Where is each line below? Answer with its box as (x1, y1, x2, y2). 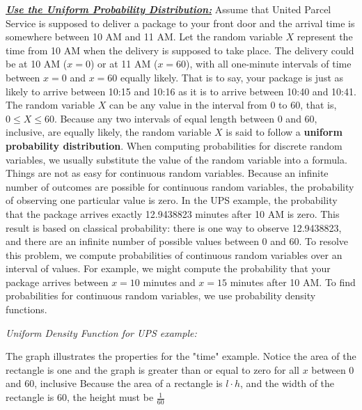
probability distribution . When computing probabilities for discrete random (6, 138, 343, 152)
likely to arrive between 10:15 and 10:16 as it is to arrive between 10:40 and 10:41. (6, 84, 356, 98)
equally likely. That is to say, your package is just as (120, 70, 344, 84)
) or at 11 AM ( (90, 56, 158, 71)
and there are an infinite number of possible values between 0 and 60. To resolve (6, 234, 348, 249)
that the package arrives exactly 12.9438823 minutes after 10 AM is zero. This (6, 206, 340, 221)
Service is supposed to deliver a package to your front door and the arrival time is (6, 15, 355, 30)
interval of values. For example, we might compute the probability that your (6, 261, 331, 276)
